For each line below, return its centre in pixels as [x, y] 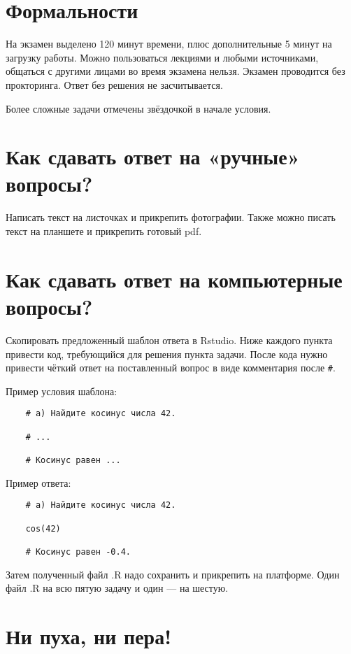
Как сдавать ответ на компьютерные [174, 279]
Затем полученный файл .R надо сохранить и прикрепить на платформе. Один [173, 574]
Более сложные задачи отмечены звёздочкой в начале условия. [138, 108]
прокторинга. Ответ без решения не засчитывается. [114, 84]
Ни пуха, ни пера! [88, 635]
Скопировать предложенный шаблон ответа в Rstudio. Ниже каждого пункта [169, 340]
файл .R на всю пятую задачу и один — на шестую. [117, 588]
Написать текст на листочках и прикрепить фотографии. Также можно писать [171, 217]
